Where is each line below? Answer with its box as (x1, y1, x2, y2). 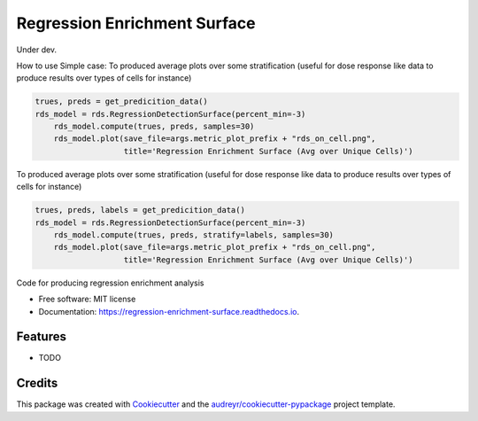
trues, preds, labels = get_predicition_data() (35, 205, 245, 215)
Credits (16, 376, 58, 391)
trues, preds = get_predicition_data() (35, 97, 208, 106)
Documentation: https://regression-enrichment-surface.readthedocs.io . (38, 306, 300, 316)
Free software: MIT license (38, 293, 136, 305)
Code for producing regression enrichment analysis (16, 277, 204, 288)
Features (16, 329, 66, 345)
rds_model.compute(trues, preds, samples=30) (53, 121, 255, 132)
